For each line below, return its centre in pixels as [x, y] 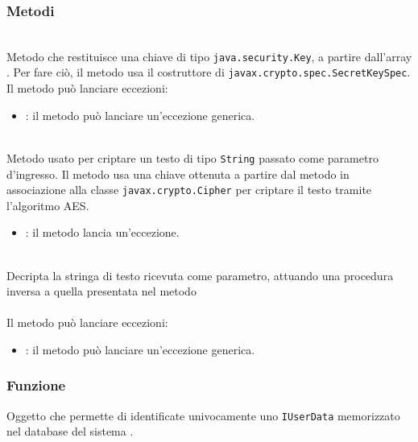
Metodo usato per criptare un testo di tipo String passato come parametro [192, 157]
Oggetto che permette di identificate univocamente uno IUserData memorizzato [203, 415]
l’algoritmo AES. [48, 205]
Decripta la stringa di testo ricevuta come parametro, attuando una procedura [200, 275]
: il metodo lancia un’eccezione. [102, 232]
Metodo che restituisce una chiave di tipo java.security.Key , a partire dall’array [209, 56]
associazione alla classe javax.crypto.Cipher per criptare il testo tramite [189, 190]
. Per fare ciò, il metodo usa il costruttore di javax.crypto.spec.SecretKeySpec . [209, 72]
